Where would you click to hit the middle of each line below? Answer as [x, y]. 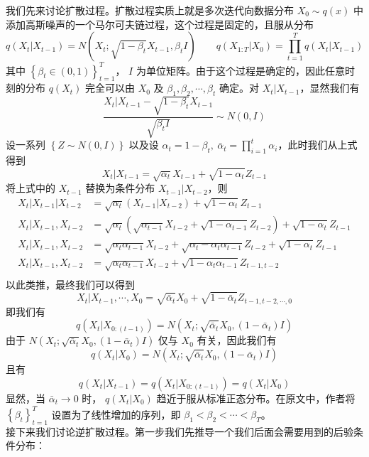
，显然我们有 [330, 88]
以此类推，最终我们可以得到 [70, 284]
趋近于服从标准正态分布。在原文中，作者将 [256, 398]
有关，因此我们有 [237, 340]
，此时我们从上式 [318, 145]
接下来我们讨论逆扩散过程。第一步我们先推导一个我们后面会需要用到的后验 [180, 431]
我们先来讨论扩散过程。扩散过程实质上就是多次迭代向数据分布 [150, 10]
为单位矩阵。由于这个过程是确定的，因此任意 [240, 70]
